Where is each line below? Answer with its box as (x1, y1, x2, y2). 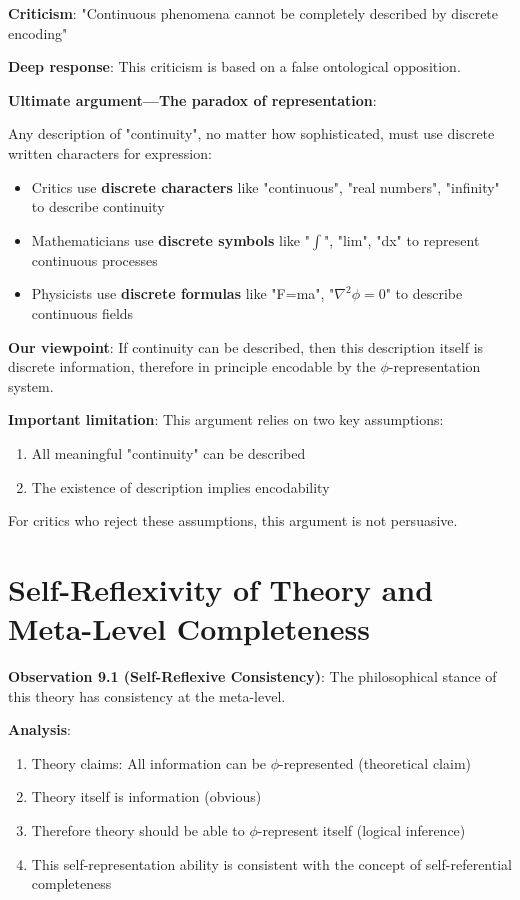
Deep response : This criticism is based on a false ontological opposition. (8, 56, 461, 77)
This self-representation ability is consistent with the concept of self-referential (31, 853, 512, 874)
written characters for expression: (8, 142, 212, 163)
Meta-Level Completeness (8, 608, 370, 649)
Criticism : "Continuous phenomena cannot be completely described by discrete (8, 3, 499, 23)
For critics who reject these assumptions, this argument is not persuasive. (8, 510, 458, 531)
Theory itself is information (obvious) (31, 786, 262, 807)
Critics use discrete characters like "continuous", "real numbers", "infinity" (31, 176, 500, 197)
